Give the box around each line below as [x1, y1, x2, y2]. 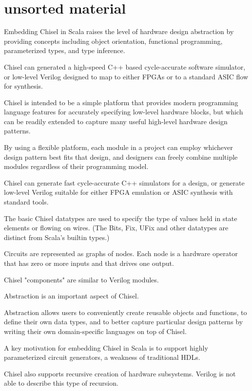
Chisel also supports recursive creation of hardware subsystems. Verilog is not [4, 368, 236, 378]
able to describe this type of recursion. [4, 378, 118, 388]
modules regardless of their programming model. [4, 161, 149, 171]
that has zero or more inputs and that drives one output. [4, 258, 174, 268]
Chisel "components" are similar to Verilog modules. [4, 274, 159, 284]
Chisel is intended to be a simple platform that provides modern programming [4, 97, 238, 107]
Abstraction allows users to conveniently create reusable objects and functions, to [4, 307, 247, 317]
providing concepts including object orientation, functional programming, [4, 36, 223, 46]
